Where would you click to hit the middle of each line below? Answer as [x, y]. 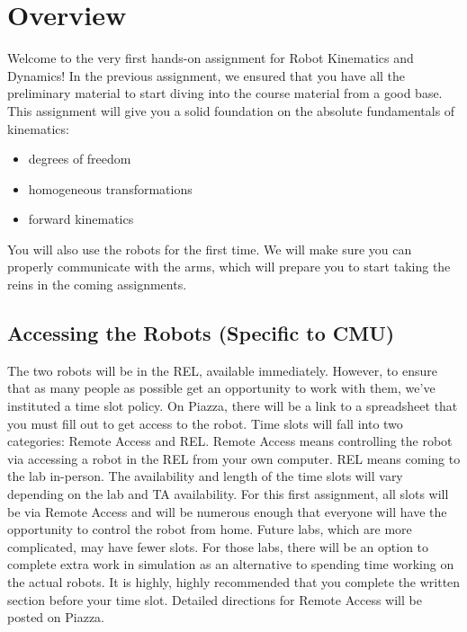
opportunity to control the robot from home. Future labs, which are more [210, 529]
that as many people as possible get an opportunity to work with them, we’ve [221, 388]
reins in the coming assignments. [97, 285]
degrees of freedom [80, 159]
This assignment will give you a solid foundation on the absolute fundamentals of [231, 110]
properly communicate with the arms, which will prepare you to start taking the [229, 267]
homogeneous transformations [110, 188]
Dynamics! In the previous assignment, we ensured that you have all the [207, 75]
